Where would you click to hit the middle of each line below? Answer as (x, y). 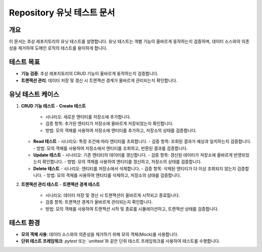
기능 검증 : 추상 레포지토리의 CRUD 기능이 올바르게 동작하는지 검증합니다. (90, 74)
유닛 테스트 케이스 (34, 94)
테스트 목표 (25, 62)
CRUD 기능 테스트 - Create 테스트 (53, 106)
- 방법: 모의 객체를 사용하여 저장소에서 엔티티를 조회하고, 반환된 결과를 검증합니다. (110, 148)
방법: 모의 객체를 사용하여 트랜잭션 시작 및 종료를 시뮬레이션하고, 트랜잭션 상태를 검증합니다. (132, 209)
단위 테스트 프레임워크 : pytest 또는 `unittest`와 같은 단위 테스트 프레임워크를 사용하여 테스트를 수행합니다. (121, 241)
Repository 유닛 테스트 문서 (62, 13)
